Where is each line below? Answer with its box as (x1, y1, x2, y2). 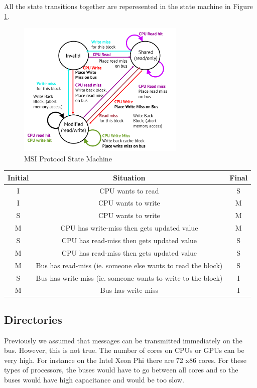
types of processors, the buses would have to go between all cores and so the (4, 364, 238, 375)
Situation (113, 172, 146, 182)
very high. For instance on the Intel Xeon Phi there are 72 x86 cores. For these (4, 354, 246, 365)
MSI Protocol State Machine (24, 153, 112, 163)
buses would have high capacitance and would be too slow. (4, 374, 184, 385)
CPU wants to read (99, 185, 159, 196)
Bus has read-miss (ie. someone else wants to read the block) (36, 260, 223, 270)
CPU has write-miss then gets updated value (60, 223, 198, 233)
